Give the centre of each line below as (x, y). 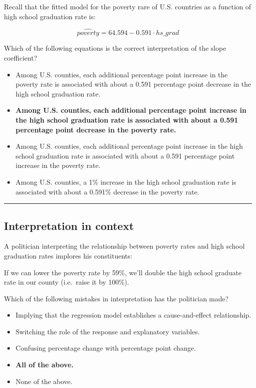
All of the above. (45, 365)
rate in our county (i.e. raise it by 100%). (67, 282)
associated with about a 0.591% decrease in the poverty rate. (107, 191)
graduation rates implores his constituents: (68, 255)
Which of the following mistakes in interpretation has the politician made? (116, 298)
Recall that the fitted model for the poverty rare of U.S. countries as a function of (128, 6)
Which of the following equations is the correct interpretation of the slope (115, 48)
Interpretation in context (69, 225)
